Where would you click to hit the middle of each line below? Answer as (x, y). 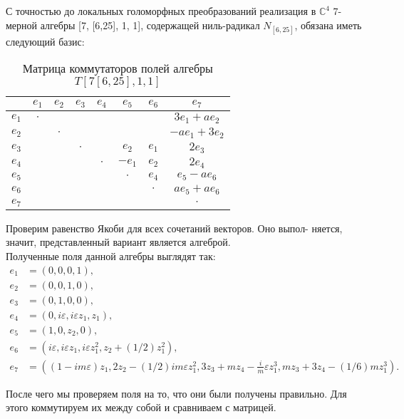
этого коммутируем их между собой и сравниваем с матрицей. (141, 407)
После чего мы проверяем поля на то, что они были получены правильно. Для (176, 393)
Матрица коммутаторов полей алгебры (118, 68)
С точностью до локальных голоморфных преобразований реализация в (161, 11)
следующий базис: (45, 41)
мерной (22, 25)
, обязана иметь (328, 25)
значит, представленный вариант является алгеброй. (118, 242)
